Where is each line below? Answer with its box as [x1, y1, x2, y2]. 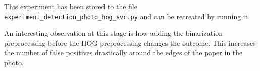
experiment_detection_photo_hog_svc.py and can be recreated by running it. [4, 11, 250, 21]
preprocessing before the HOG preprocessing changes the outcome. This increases [4, 37, 256, 48]
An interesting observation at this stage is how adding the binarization [4, 28, 223, 38]
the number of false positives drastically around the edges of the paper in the [4, 47, 243, 58]
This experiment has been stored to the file [4, 1, 137, 11]
